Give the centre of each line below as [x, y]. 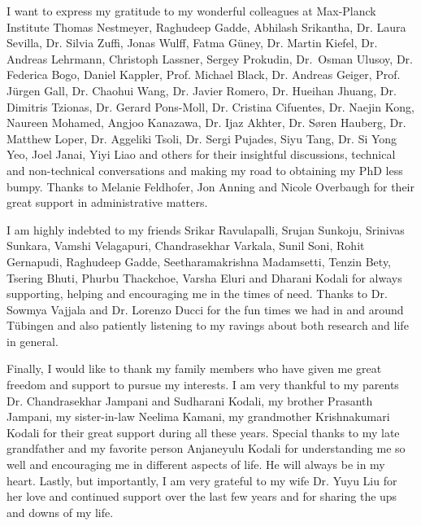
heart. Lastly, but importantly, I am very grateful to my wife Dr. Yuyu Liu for [202, 480]
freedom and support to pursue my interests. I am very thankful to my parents [203, 385]
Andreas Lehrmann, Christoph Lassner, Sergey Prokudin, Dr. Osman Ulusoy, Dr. [210, 58]
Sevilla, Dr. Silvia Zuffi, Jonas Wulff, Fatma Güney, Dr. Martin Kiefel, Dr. [192, 43]
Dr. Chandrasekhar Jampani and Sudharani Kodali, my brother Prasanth [190, 400]
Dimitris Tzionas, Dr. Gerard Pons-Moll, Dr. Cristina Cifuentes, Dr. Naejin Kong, [210, 106]
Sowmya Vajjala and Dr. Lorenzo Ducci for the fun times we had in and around [205, 309]
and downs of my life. [60, 512]
